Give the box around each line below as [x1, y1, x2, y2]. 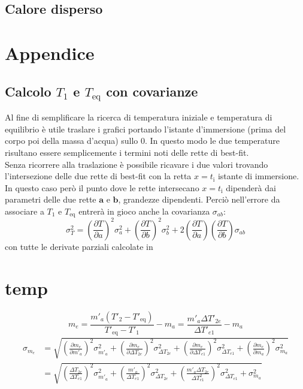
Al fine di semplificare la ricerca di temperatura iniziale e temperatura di [5, 111, 272, 123]
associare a [5, 204, 44, 217]
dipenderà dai [226, 181, 276, 194]
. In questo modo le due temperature [145, 134, 280, 147]
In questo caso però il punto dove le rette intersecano [5, 181, 199, 194]
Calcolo [5, 82, 51, 100]
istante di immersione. [217, 170, 299, 182]
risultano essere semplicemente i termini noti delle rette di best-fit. [5, 146, 249, 158]
